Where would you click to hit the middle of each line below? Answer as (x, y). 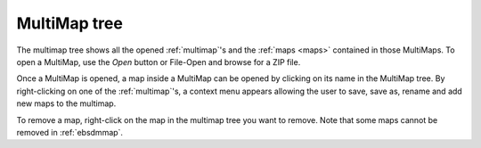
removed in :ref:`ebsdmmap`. (70, 132)
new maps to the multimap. (66, 103)
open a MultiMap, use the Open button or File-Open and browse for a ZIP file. (159, 62)
